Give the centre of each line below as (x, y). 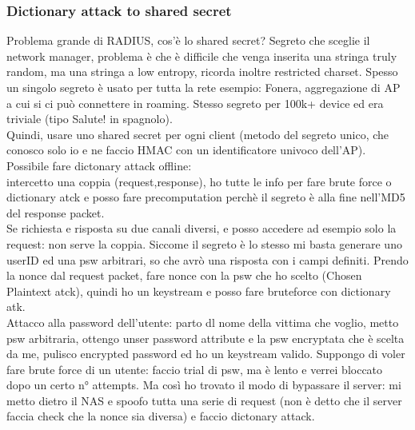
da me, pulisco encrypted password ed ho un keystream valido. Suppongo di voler (206, 354)
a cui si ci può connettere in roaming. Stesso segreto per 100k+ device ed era (195, 103)
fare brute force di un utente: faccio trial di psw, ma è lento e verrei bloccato (195, 369)
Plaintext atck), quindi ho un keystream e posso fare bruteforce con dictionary (199, 291)
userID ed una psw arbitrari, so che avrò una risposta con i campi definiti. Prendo (207, 259)
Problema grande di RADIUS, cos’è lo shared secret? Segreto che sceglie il (188, 40)
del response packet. (56, 212)
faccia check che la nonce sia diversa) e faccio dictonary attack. (161, 416)
